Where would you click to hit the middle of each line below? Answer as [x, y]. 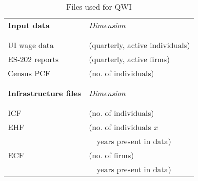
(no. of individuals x [123, 127]
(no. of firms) [111, 155]
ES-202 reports [33, 59]
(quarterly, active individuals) [139, 45]
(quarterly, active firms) [129, 59]
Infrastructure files [45, 93]
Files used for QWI [99, 7]
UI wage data [31, 45]
